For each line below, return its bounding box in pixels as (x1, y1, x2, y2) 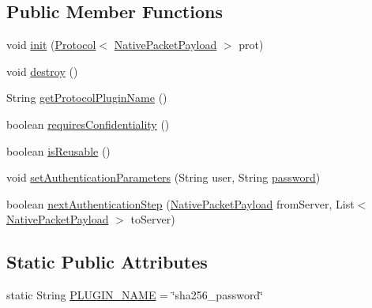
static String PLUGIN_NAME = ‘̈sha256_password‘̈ (6, 287, 264, 303)
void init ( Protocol (6, 36, 96, 53)
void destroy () (6, 62, 78, 79)
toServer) (130, 211, 175, 227)
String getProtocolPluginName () (6, 89, 167, 106)
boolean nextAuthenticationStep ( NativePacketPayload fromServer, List (6, 195, 355, 212)
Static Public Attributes (6, 250, 208, 274)
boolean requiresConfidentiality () (6, 115, 170, 132)
